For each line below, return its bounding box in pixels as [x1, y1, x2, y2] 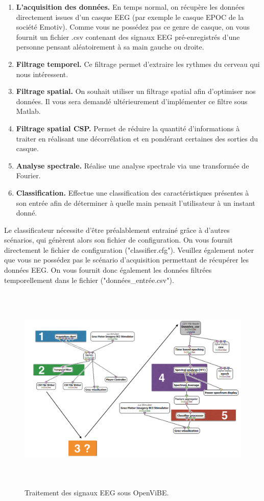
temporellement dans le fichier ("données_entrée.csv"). [4, 274, 174, 285]
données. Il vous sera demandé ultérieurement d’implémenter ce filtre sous [16, 96, 248, 106]
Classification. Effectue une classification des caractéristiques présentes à [16, 187, 249, 198]
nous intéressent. [16, 68, 68, 79]
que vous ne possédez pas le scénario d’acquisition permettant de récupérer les [4, 254, 249, 265]
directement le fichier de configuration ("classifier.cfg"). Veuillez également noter [4, 244, 254, 255]
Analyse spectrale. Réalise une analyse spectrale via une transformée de [16, 160, 249, 171]
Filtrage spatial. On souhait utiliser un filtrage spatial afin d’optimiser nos [16, 86, 256, 97]
